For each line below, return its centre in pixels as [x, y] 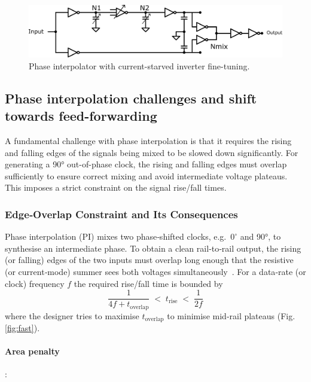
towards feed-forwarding [81, 116]
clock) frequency [35, 283]
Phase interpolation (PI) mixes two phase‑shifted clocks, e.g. [116, 236]
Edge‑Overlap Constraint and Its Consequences [121, 214]
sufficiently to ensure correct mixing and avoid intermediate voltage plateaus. [146, 175]
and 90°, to [260, 236]
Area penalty [32, 351]
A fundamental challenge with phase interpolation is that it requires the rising [148, 140]
